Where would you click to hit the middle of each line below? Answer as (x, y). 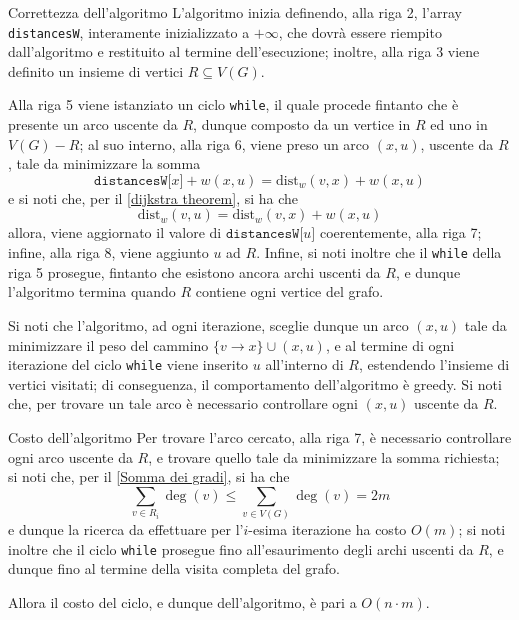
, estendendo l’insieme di (434, 364)
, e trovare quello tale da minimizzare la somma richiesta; (324, 456)
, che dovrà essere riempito (360, 31)
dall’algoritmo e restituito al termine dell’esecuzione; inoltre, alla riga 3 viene (244, 51)
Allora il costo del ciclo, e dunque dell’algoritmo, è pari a (182, 601)
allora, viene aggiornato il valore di (115, 232)
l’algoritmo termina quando (92, 291)
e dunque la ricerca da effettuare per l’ (126, 529)
